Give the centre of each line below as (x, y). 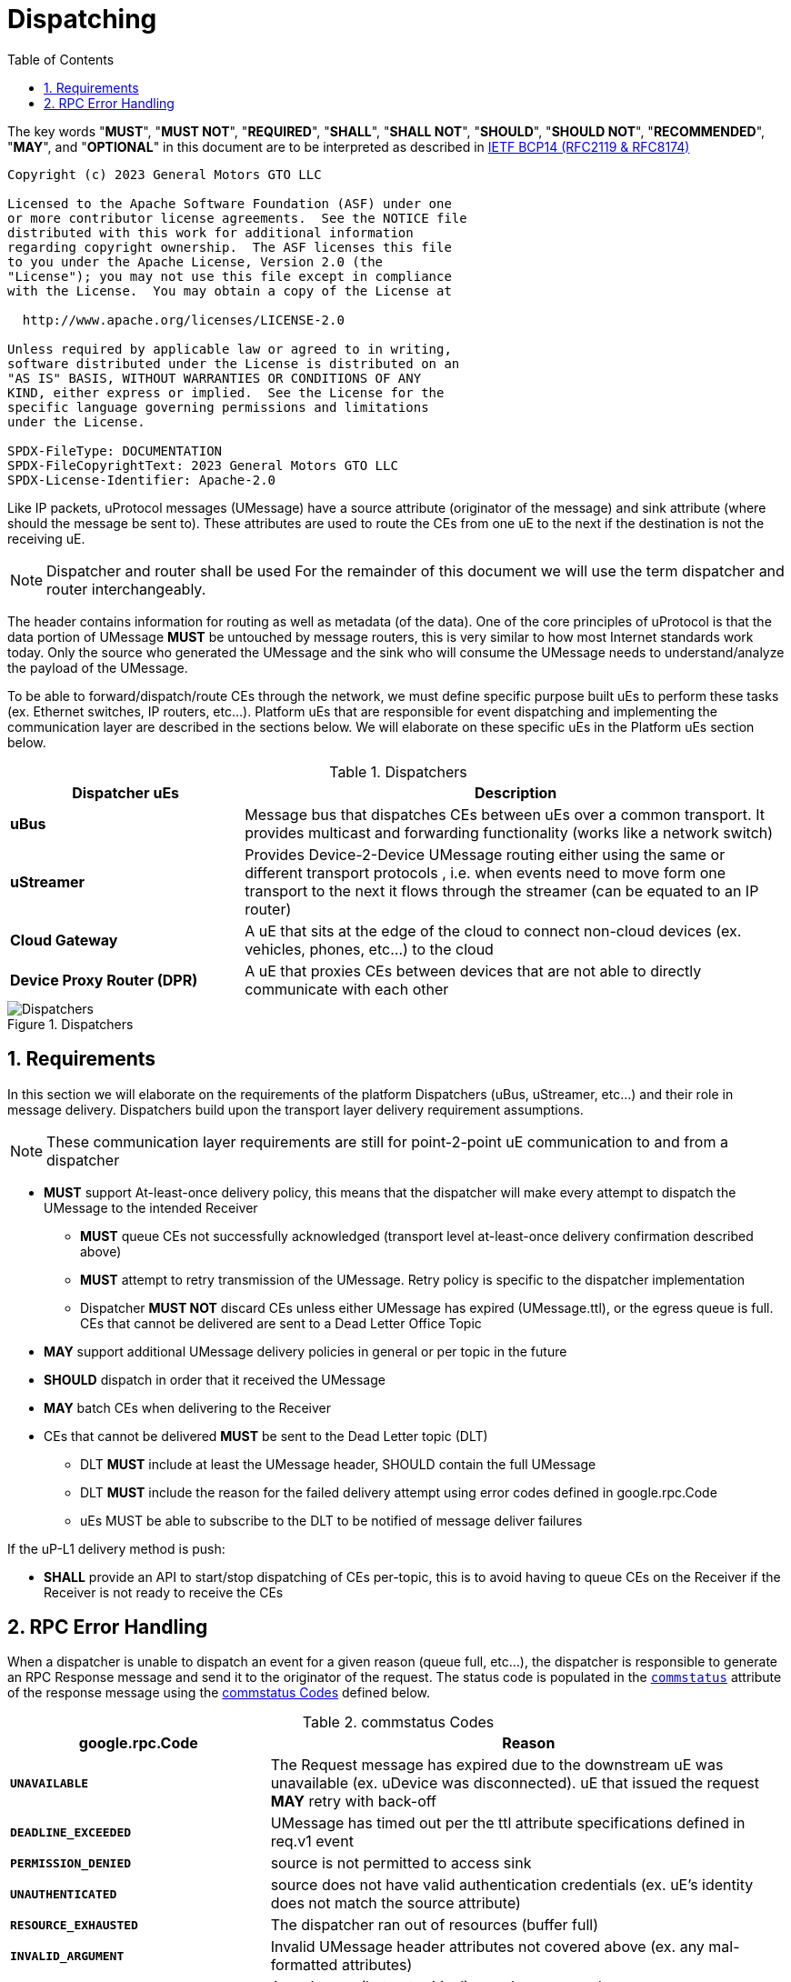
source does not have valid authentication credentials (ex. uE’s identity (512, 1885)
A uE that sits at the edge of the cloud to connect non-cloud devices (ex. (493, 931)
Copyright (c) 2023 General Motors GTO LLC (165, 174)
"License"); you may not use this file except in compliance (230, 276)
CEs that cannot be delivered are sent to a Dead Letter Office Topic (281, 1323)
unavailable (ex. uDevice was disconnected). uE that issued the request (515, 1783)
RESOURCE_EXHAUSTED (74, 1925)
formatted (304, 1965)
